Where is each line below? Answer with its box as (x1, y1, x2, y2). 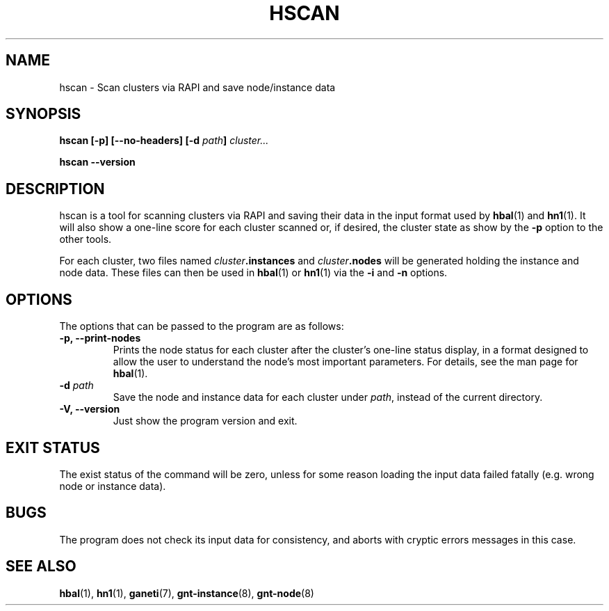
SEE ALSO (6, 557, 76, 576)
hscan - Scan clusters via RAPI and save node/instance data (59, 81, 336, 93)
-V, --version (59, 403, 120, 415)
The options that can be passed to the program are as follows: (59, 320, 344, 333)
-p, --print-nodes (59, 332, 141, 344)
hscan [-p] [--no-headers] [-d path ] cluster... (59, 134, 269, 147)
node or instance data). (59, 479, 166, 492)
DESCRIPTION (6, 180, 105, 198)
